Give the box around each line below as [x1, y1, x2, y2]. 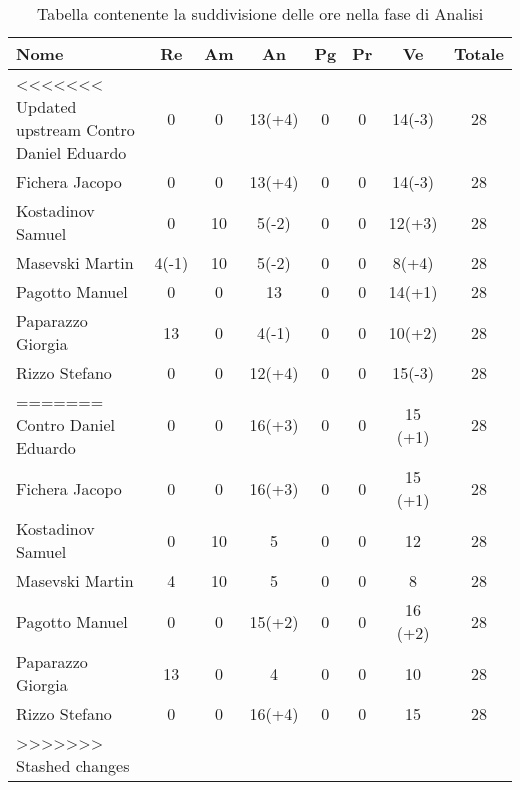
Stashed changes [16, 754, 130, 777]
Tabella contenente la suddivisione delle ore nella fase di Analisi [36, 2, 484, 25]
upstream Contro [16, 118, 135, 141]
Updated [16, 95, 77, 118]
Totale [453, 42, 504, 65]
